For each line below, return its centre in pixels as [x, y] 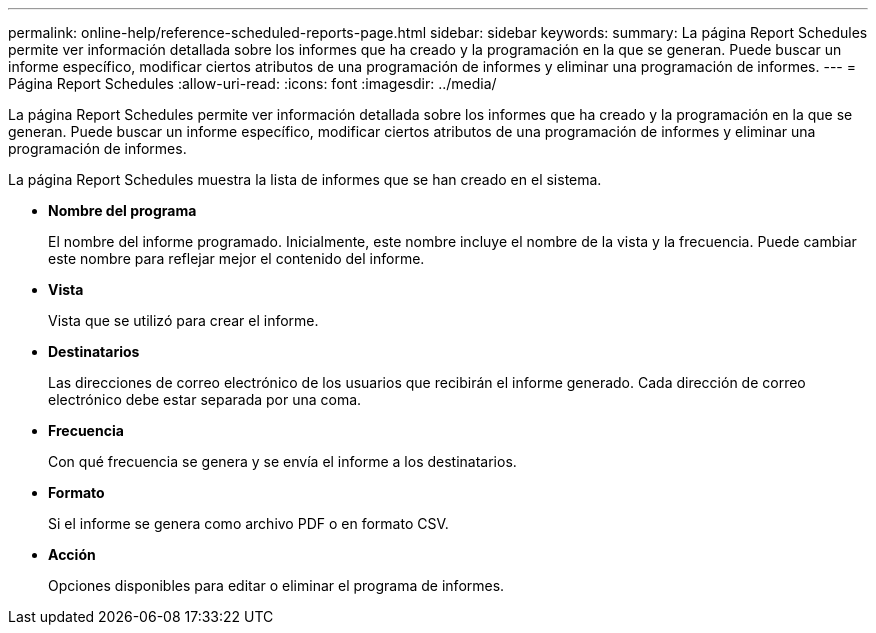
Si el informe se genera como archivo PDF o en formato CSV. [248, 523]
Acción [72, 554]
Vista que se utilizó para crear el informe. [183, 320]
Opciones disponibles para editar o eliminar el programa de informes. [276, 585]
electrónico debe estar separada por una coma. [205, 399]
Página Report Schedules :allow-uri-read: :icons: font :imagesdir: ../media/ [252, 83]
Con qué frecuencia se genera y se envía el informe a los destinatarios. [282, 461]
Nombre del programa [122, 210]
